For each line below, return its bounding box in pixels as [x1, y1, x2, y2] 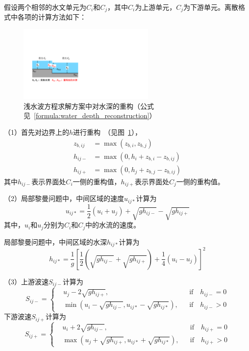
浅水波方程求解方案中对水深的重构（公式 [24, 100, 154, 111]
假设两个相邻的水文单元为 [4, 2, 86, 12]
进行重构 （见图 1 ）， [73, 126, 142, 137]
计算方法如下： [38, 12, 86, 22]
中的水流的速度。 [85, 220, 141, 230]
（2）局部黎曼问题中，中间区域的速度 [4, 193, 124, 203]
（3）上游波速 [4, 276, 49, 286]
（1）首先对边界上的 [4, 126, 69, 137]
